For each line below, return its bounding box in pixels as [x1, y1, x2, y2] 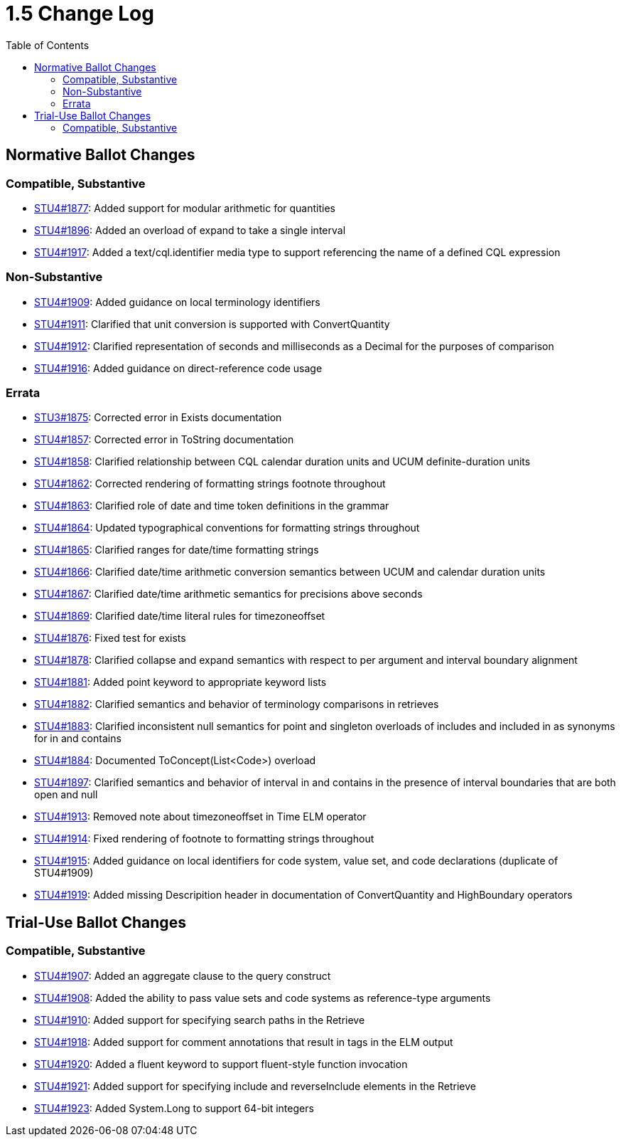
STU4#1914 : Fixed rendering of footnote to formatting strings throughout [34, 832, 374, 845]
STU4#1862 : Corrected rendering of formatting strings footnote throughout [34, 477, 386, 490]
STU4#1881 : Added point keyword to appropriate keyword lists [34, 676, 327, 689]
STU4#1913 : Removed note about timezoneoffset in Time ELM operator [34, 810, 367, 823]
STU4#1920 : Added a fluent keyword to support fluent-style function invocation [34, 1057, 408, 1070]
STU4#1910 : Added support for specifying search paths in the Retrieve [34, 1013, 365, 1026]
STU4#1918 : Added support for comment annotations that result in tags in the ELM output [34, 1035, 453, 1048]
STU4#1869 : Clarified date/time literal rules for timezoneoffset [34, 610, 325, 623]
